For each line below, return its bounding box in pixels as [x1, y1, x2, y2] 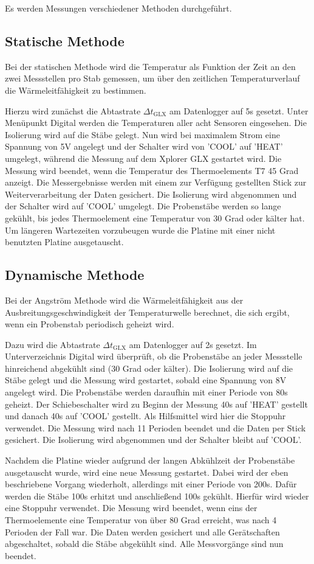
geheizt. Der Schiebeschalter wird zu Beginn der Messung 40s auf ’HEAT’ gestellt [5, 397, 308, 410]
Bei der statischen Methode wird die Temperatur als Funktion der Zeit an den [5, 60, 296, 72]
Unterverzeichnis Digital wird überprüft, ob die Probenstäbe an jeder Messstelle [5, 350, 302, 363]
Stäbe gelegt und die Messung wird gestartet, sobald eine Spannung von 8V [5, 374, 287, 386]
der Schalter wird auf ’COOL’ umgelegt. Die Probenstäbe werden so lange [5, 200, 281, 212]
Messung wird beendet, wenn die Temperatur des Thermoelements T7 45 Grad [5, 164, 299, 176]
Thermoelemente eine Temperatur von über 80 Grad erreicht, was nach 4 [5, 514, 277, 526]
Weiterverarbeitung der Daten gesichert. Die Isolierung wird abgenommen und [5, 187, 297, 200]
